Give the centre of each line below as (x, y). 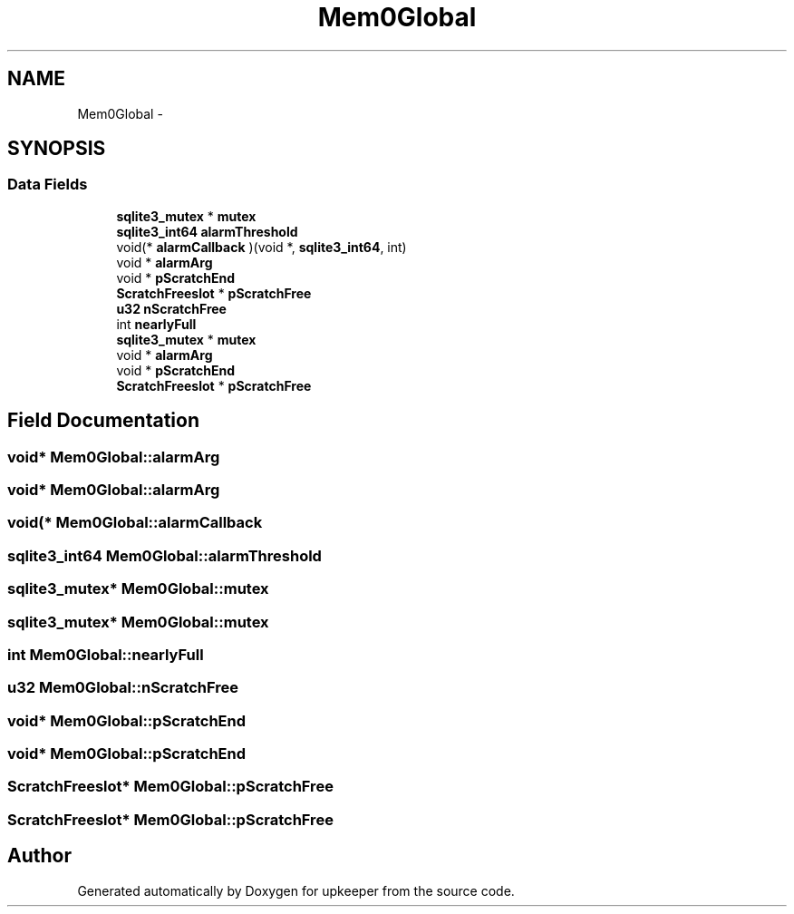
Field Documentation (103, 421)
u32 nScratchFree (171, 308)
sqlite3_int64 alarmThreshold (207, 231)
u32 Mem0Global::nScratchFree (123, 688)
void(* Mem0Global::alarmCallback (135, 523)
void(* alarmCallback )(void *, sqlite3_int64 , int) (261, 247)
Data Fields (48, 185)
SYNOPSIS (57, 149)
